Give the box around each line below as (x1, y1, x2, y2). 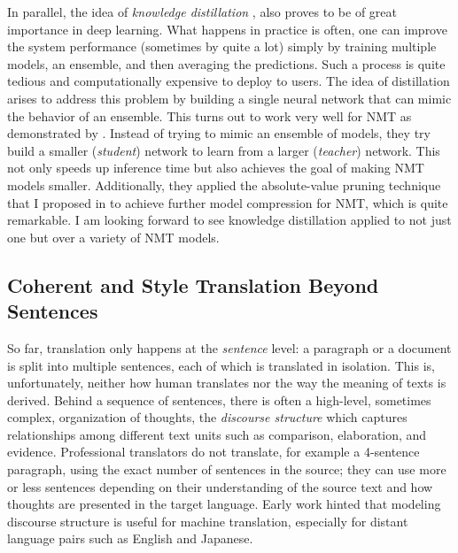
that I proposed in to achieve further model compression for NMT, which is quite (7, 193, 448, 211)
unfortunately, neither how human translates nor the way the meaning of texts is (7, 373, 446, 392)
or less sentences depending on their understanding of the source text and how (7, 477, 433, 495)
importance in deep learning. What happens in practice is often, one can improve (7, 19, 447, 38)
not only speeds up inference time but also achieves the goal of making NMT (7, 158, 424, 177)
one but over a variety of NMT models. (7, 227, 220, 246)
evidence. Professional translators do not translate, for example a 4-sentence (7, 442, 420, 461)
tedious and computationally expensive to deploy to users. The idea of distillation (7, 72, 450, 90)
